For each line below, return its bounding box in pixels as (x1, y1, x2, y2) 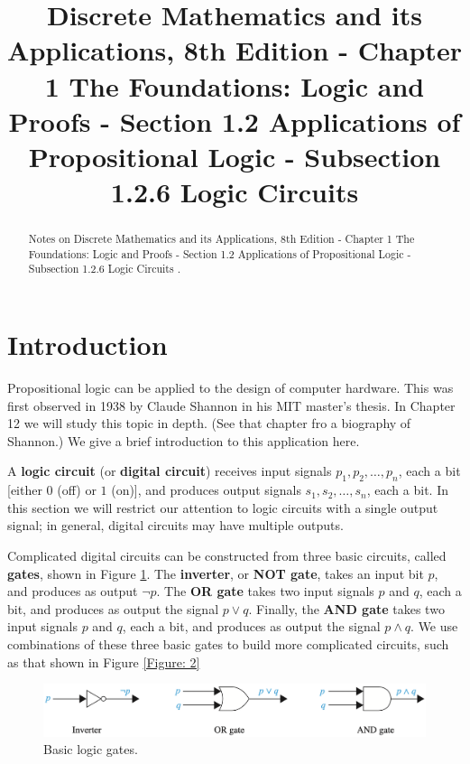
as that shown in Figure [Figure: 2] (7, 652, 200, 671)
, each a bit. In (366, 480, 448, 499)
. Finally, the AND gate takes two (248, 599, 445, 618)
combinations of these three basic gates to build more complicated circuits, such (7, 634, 449, 653)
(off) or (57, 480, 97, 499)
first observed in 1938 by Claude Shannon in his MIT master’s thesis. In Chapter (7, 396, 456, 415)
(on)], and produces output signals (111, 480, 301, 499)
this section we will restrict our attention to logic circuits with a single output (7, 498, 438, 517)
